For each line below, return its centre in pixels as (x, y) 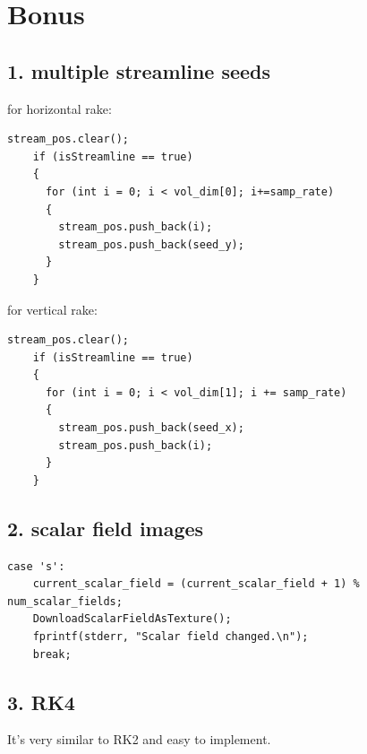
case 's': (36, 566)
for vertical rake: (52, 309)
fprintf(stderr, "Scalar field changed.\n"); (171, 637)
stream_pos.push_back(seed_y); (151, 244)
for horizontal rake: (60, 108)
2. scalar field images (106, 528)
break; (52, 654)
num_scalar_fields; (65, 601)
